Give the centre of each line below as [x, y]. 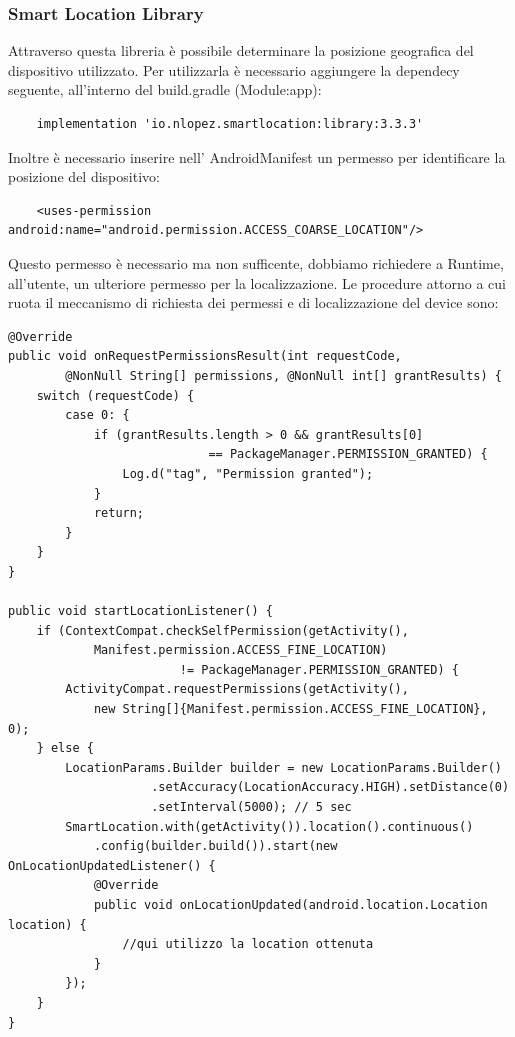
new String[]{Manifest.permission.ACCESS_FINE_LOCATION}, [290, 709]
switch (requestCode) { [115, 395]
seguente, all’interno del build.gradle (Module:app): [165, 89]
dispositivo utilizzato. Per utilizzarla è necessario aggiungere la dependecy [234, 69]
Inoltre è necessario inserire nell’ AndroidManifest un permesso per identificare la [257, 156]
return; [119, 513]
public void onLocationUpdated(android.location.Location [290, 904]
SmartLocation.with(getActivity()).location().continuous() [269, 826]
